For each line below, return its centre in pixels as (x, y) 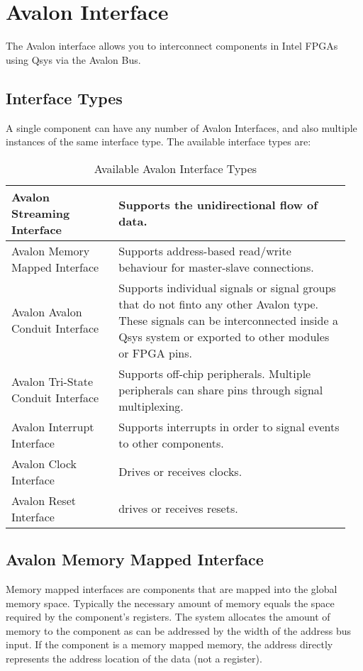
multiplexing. (151, 406)
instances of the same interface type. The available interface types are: (158, 142)
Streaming (41, 213)
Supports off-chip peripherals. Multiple (215, 373)
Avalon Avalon (47, 312)
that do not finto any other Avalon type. (219, 304)
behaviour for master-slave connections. (216, 267)
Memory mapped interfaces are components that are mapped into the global (172, 588)
